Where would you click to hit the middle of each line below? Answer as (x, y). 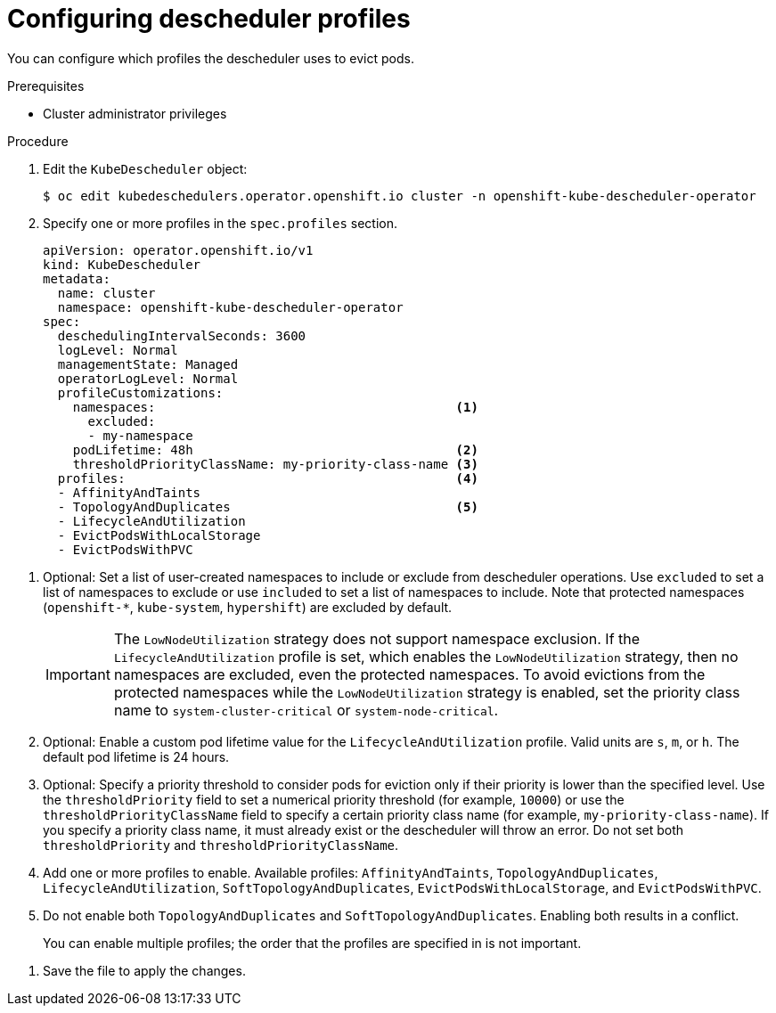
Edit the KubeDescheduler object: (145, 168)
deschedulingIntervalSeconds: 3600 (182, 335)
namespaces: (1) (275, 407)
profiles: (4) (268, 478)
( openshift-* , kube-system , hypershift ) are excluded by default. (248, 607)
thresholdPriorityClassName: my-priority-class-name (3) (275, 464)
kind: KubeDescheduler (122, 264)
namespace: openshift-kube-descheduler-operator (230, 307)
